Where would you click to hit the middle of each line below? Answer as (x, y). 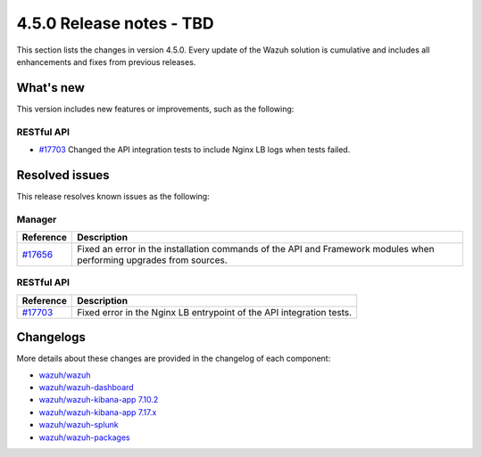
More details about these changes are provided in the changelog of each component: (174, 359)
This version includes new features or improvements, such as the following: (155, 109)
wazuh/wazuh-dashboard (86, 388)
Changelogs (51, 337)
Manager (37, 219)
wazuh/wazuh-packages (84, 437)
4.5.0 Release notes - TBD (115, 23)
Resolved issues (63, 175)
